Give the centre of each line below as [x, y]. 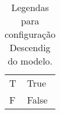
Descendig [30, 47]
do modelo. [30, 61]
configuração [30, 34]
